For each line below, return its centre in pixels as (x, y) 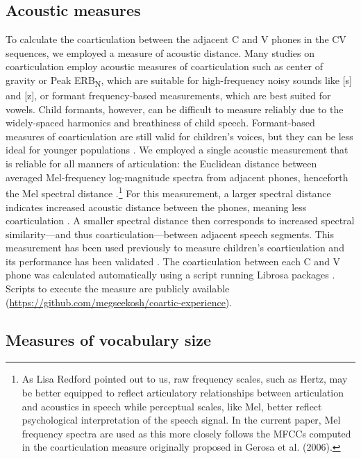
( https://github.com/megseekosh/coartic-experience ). (119, 302)
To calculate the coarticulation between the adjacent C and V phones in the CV (176, 39)
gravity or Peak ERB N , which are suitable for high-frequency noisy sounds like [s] (179, 81)
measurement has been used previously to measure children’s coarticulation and (175, 248)
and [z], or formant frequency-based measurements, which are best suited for (168, 95)
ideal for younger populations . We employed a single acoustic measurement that (177, 150)
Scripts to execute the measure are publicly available (118, 289)
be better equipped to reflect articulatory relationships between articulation (183, 393)
